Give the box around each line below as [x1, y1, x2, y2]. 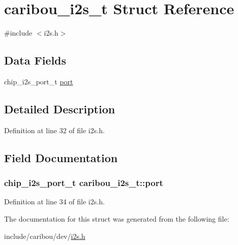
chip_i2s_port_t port [4, 76, 73, 86]
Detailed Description [4, 101, 115, 116]
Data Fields [4, 52, 67, 68]
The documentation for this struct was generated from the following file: [4, 213, 229, 224]
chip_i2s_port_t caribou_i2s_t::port [4, 176, 163, 189]
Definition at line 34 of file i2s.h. [4, 196, 105, 207]
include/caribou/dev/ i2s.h [4, 230, 85, 241]
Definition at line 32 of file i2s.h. [4, 125, 105, 135]
